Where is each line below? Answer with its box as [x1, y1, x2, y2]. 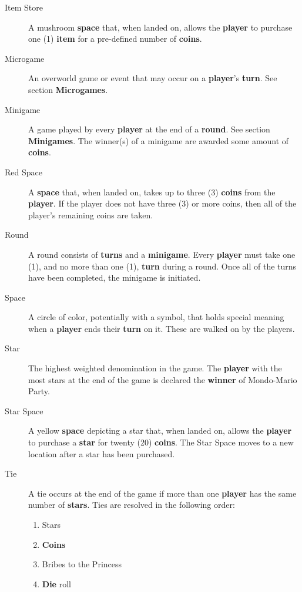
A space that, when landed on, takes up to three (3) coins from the [28, 185, 276, 198]
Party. [28, 385, 50, 397]
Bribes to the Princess [42, 558, 122, 570]
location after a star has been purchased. [28, 447, 175, 460]
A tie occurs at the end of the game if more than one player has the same [28, 487, 297, 499]
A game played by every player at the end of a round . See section [28, 123, 270, 135]
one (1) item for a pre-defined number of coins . [28, 32, 202, 45]
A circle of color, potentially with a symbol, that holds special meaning [28, 311, 284, 323]
